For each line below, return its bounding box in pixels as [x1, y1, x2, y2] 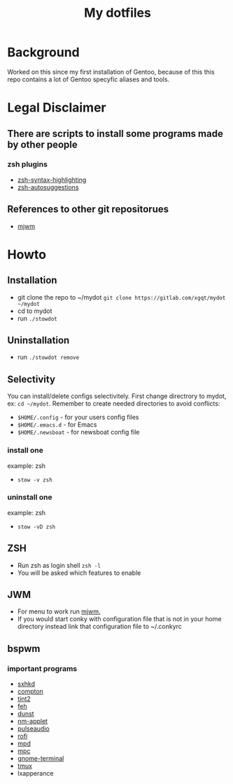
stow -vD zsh [17, 523, 56, 531]
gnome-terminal [17, 755, 64, 763]
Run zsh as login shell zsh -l [17, 561, 101, 569]
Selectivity [7, 373, 56, 385]
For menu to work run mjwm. [17, 607, 101, 616]
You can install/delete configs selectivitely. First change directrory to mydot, [7, 392, 227, 401]
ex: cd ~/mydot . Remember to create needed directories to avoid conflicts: [7, 399, 220, 408]
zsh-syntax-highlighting [17, 175, 87, 184]
